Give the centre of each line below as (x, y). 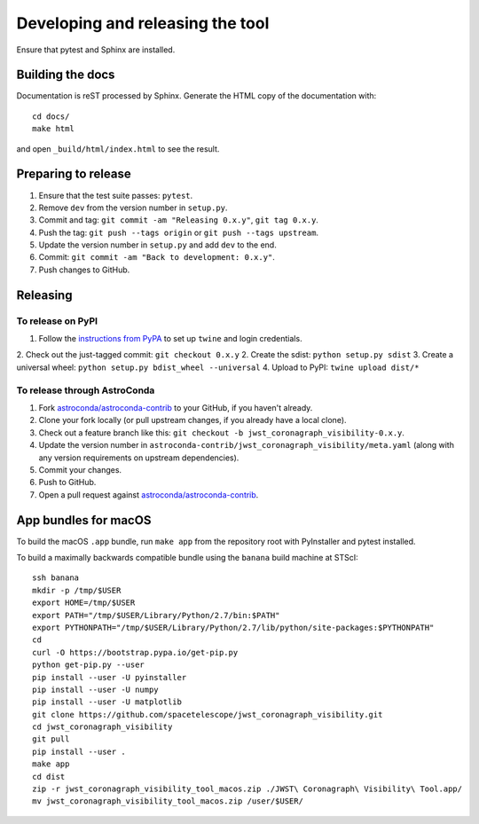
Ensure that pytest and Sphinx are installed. (96, 50)
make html (53, 129)
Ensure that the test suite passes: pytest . (116, 195)
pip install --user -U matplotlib (107, 702)
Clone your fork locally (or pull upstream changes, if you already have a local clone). (192, 420)
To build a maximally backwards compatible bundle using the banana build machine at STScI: (187, 557)
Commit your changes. (80, 469)
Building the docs (66, 75)
